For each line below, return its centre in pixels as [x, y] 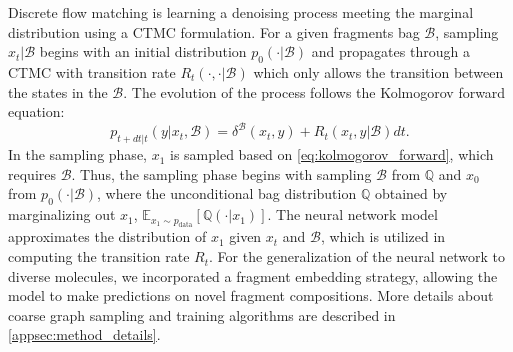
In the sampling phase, [77, 154]
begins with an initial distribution [143, 51]
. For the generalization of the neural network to [357, 256]
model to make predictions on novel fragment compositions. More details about [251, 295]
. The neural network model [352, 214]
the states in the [58, 91]
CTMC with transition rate [92, 71]
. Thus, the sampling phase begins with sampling [221, 173]
